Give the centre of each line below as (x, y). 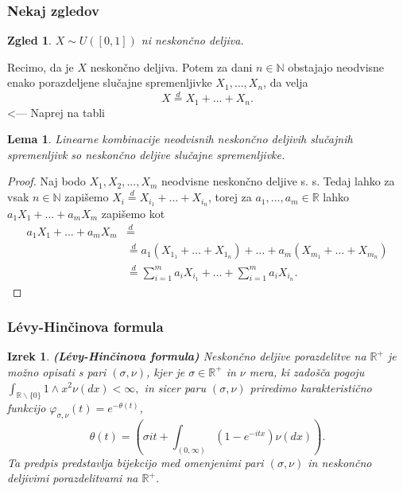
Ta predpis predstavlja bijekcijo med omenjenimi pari (136, 462)
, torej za (230, 197)
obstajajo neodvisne (336, 66)
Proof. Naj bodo (46, 181)
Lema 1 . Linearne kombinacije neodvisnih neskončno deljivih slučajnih (180, 139)
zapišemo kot (133, 213)
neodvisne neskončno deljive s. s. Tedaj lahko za (278, 181)
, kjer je (166, 371)
